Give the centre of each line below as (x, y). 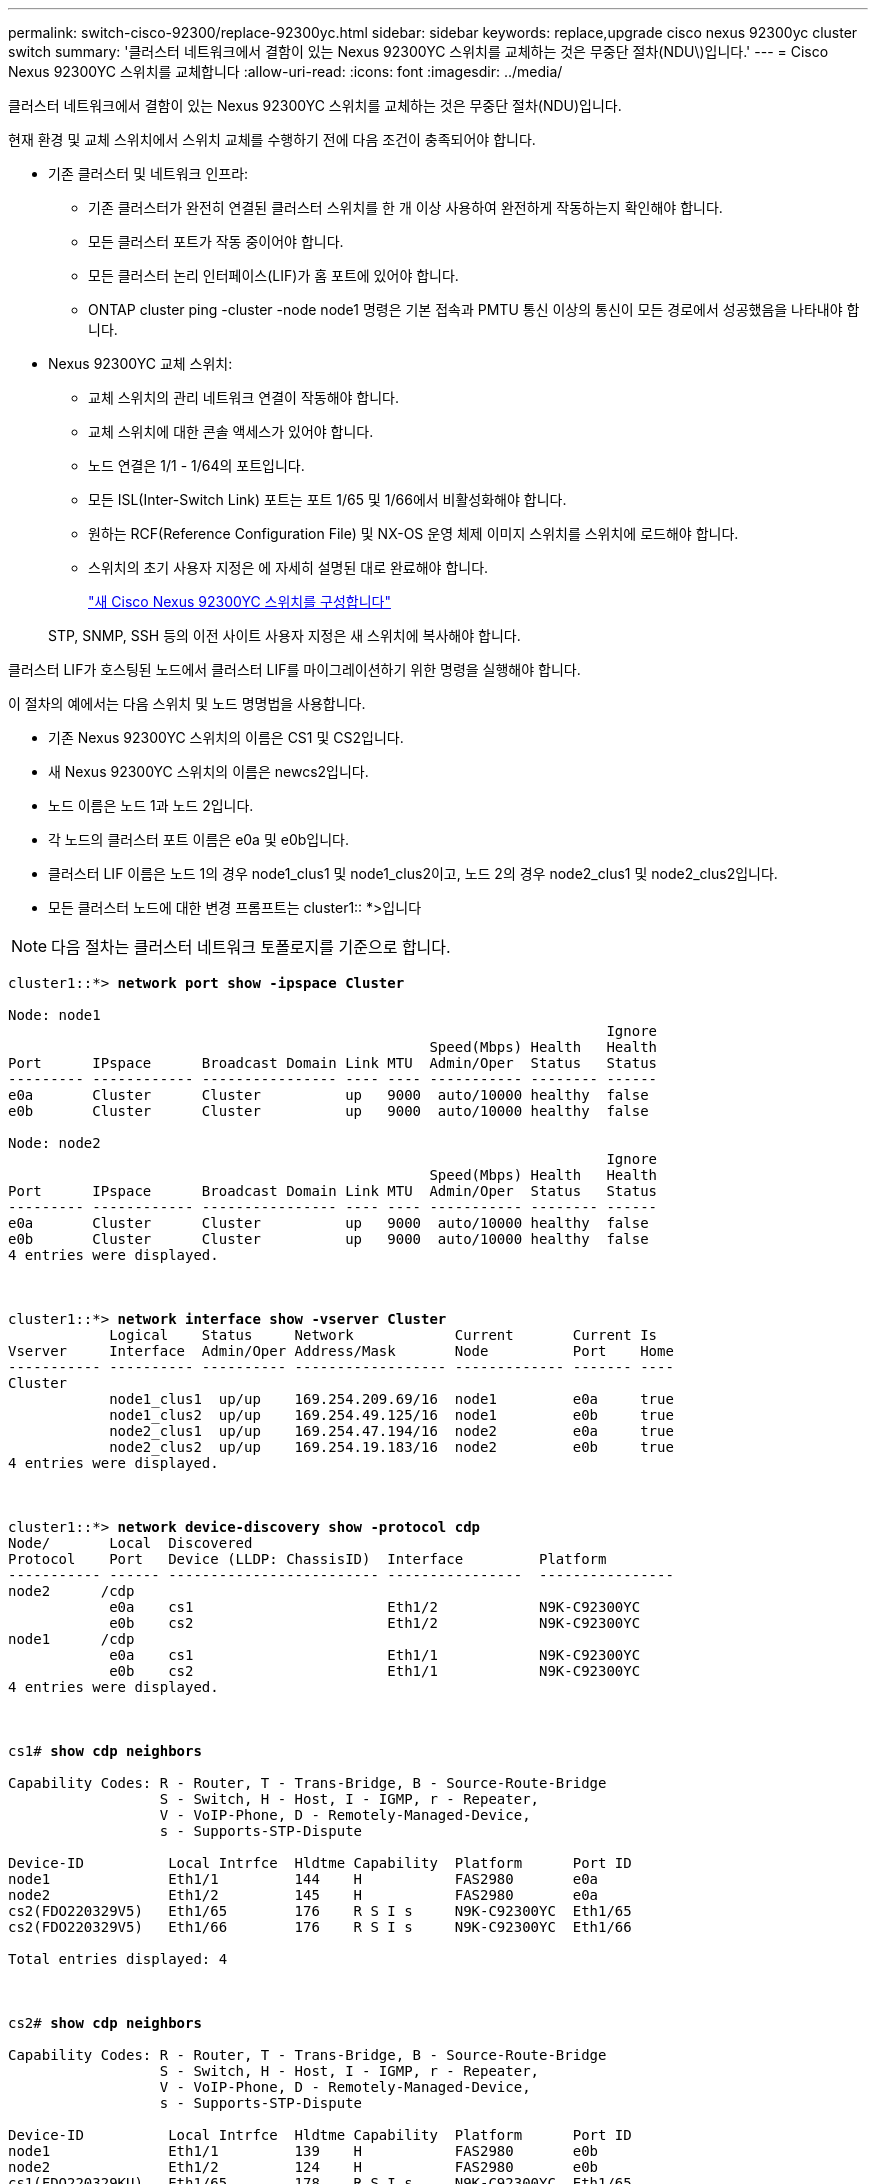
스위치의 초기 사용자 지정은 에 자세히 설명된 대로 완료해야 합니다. (288, 567)
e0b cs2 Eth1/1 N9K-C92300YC (375, 1671)
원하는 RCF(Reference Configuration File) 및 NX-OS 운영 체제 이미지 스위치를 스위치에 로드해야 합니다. (413, 533)
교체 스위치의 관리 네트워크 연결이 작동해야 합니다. (244, 397)
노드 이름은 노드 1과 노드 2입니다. (151, 805)
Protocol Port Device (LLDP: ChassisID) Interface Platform (307, 1559)
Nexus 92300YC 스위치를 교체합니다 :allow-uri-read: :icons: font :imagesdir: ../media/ (285, 71)
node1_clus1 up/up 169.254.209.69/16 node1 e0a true (391, 1399)
